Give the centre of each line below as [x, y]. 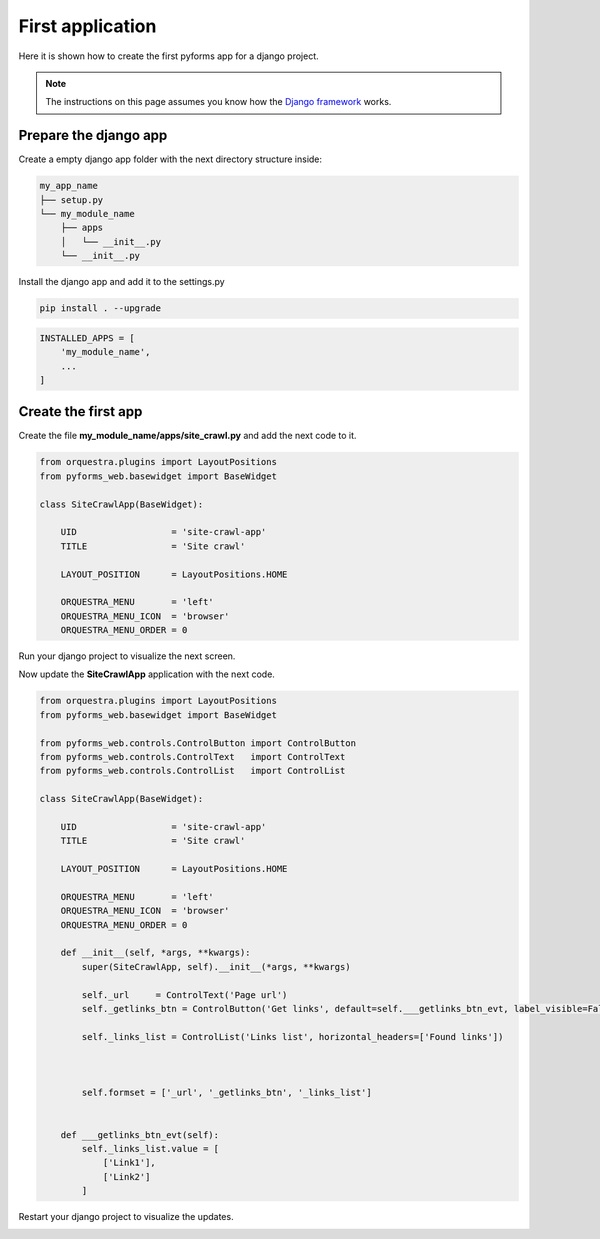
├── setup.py [71, 199]
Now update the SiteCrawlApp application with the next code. [146, 674]
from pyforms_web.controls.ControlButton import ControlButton [198, 743]
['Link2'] [126, 1176]
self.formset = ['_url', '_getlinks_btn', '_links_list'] [226, 1093]
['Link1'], [129, 1163]
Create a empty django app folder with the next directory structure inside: [170, 159]
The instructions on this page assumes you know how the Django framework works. [218, 102]
